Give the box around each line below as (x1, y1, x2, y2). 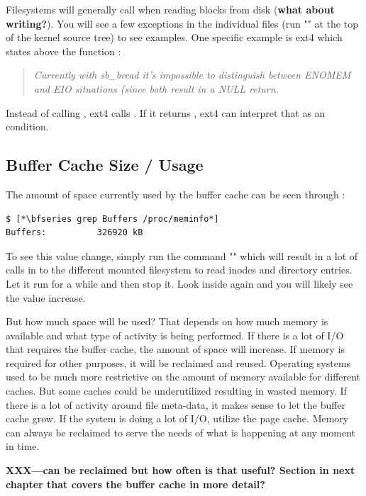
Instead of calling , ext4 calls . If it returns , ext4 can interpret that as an (6, 105, 326, 120)
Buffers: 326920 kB (6, 227, 143, 238)
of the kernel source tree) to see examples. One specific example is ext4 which (6, 30, 343, 45)
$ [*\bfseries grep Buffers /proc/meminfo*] (6, 213, 219, 224)
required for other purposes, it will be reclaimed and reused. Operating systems (6, 355, 351, 370)
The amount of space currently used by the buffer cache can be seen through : (6, 186, 345, 201)
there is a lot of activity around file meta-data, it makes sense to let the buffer (6, 397, 346, 412)
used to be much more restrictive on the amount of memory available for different (6, 369, 361, 384)
